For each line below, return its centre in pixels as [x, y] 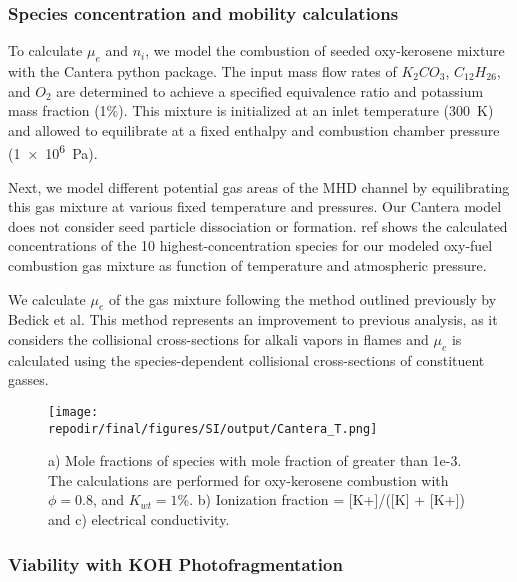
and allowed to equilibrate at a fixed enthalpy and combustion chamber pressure [254, 129]
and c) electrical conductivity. [139, 519]
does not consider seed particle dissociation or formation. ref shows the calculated [258, 225]
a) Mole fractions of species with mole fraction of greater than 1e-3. [255, 460]
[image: [73, 411]
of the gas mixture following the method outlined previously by [302, 298]
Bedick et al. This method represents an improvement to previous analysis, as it [253, 319]
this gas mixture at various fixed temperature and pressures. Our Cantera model [255, 206]
